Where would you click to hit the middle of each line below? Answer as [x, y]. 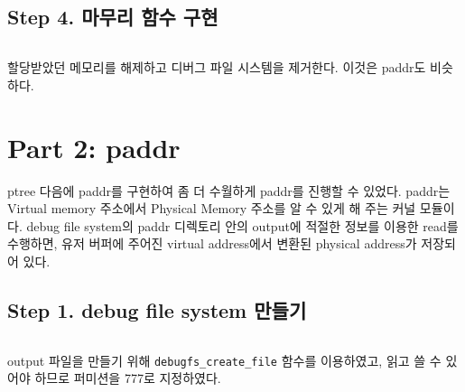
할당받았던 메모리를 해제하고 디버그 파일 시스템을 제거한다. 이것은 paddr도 [217, 67]
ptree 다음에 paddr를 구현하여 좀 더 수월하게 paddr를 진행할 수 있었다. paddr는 [229, 190]
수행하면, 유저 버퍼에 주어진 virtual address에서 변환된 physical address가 [212, 243]
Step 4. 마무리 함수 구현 [113, 17]
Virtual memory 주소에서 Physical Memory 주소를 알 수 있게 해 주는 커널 [212, 208]
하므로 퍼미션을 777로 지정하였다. [128, 378]
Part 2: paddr [94, 147]
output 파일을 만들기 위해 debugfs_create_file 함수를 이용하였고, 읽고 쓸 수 [224, 360]
